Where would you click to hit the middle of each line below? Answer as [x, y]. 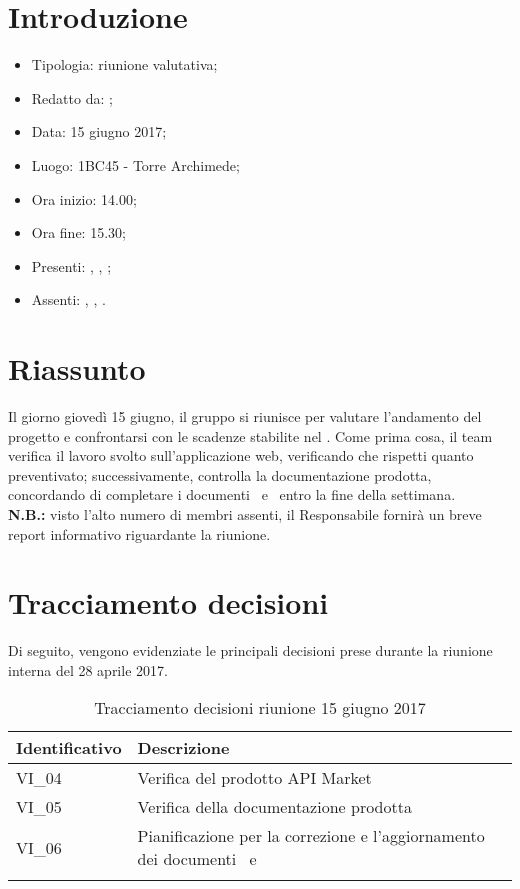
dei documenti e [197, 859]
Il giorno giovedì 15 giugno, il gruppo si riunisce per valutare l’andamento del [245, 416]
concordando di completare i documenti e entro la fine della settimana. [232, 494]
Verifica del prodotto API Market [254, 778]
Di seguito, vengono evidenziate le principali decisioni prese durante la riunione [250, 650]
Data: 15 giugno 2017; [99, 131]
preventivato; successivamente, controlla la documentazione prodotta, [220, 474]
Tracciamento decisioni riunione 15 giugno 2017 [260, 708]
